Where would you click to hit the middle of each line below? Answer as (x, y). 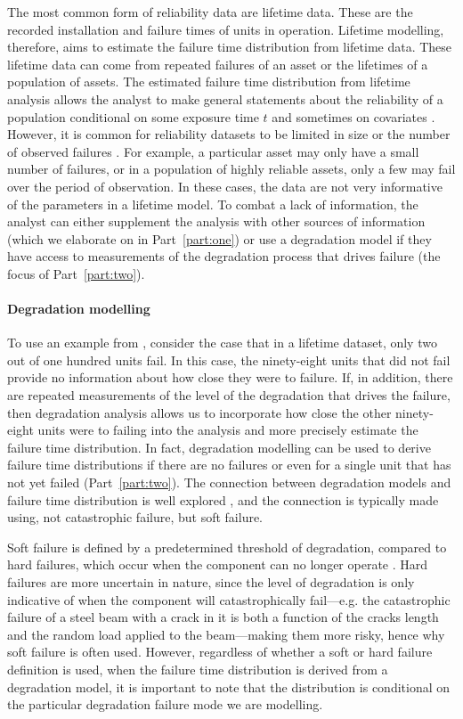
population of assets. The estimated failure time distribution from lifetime (209, 82)
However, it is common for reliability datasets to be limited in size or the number (229, 134)
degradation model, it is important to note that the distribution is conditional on (229, 686)
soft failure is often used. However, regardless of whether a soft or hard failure (220, 652)
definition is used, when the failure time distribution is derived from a (198, 669)
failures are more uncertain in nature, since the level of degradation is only (211, 582)
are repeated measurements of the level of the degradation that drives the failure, (229, 395)
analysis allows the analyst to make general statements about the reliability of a (225, 98)
